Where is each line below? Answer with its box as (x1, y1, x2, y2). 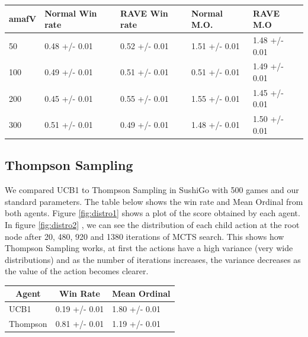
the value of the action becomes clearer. (5, 265, 149, 277)
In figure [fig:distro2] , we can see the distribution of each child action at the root (5, 218, 300, 230)
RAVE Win (120, 7, 168, 19)
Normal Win (44, 7, 97, 19)
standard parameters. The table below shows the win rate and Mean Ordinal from (5, 195, 303, 207)
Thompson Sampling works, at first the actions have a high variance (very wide (5, 242, 293, 254)
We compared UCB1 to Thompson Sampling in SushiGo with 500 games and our (5, 184, 299, 196)
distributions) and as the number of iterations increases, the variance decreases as (5, 253, 301, 265)
